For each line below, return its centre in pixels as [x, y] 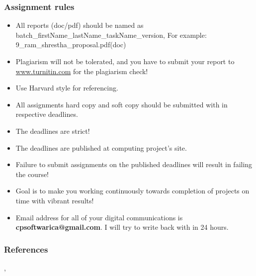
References [26, 249]
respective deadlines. [47, 114]
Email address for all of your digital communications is [99, 217]
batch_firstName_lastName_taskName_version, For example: [111, 35]
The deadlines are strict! [53, 131]
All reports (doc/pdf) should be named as [80, 25]
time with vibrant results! [55, 200]
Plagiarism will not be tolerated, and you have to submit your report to [125, 61]
